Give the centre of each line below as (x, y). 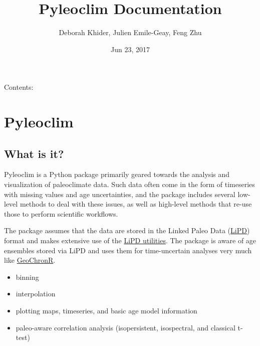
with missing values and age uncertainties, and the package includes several (120, 194)
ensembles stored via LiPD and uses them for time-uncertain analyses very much (128, 250)
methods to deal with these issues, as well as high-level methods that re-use (136, 204)
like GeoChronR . (30, 260)
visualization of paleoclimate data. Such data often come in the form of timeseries (129, 184)
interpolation (36, 294)
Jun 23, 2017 (130, 49)
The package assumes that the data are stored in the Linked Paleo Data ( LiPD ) (127, 230)
